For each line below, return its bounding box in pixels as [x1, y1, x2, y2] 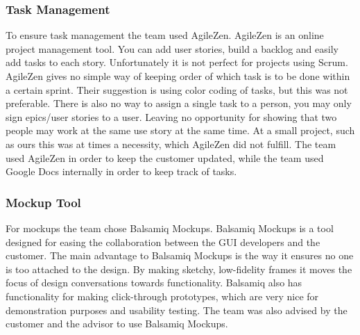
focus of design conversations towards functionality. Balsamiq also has [6, 275, 302, 290]
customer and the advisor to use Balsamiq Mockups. [6, 316, 228, 331]
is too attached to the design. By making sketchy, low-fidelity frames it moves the [6, 261, 352, 276]
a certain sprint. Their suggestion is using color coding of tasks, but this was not [6, 82, 348, 97]
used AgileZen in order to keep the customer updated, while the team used [6, 150, 324, 165]
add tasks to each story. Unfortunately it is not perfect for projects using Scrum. [6, 55, 348, 70]
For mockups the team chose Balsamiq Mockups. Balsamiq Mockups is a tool [6, 220, 334, 235]
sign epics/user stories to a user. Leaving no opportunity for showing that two [6, 109, 337, 124]
